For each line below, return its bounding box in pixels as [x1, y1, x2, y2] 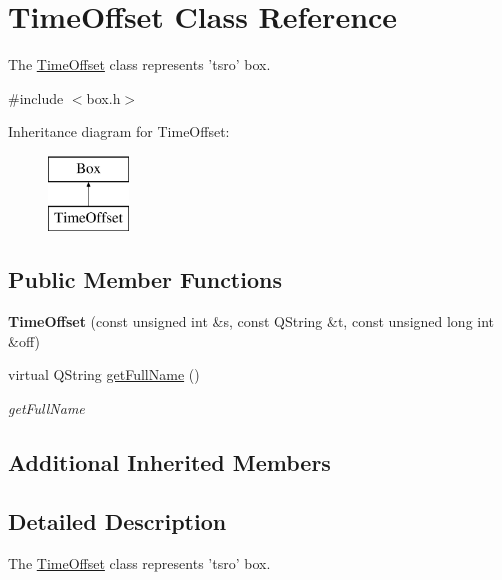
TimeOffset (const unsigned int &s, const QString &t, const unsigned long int [8, 311, 495, 332]
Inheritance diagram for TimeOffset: [8, 121, 230, 142]
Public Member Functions [8, 264, 282, 295]
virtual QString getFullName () [8, 364, 200, 385]
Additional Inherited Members [8, 447, 331, 478]
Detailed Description [8, 505, 227, 536]
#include [8, 87, 64, 108]
